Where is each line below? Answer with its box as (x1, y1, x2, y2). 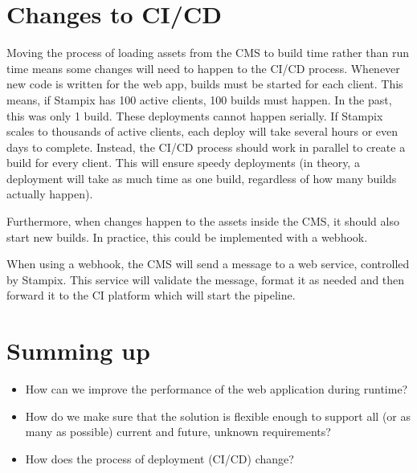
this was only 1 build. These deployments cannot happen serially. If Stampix (6, 107, 383, 124)
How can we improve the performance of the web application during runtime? (25, 381, 408, 398)
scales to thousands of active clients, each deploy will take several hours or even (6, 123, 399, 140)
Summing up (6, 334, 150, 367)
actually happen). (6, 186, 93, 202)
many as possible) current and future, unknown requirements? (25, 423, 331, 440)
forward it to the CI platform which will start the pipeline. (6, 287, 296, 304)
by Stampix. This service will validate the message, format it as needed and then (6, 271, 405, 287)
